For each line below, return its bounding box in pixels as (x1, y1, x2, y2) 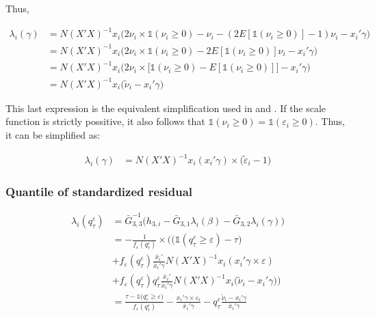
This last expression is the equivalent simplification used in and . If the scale (5, 100, 326, 115)
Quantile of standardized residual (5, 182, 193, 199)
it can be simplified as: (5, 127, 101, 141)
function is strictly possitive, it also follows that (5, 114, 205, 128)
